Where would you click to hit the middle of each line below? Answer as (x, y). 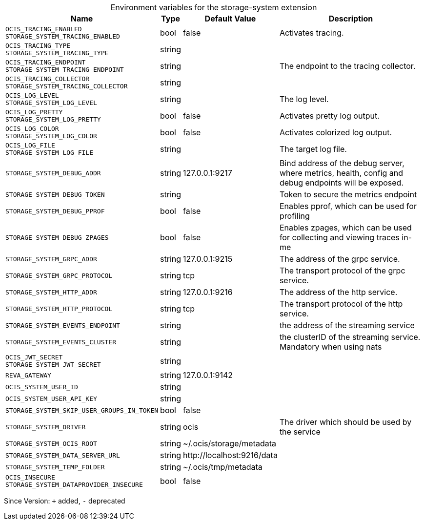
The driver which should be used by (345, 422)
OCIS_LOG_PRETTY (34, 112)
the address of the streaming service (347, 325)
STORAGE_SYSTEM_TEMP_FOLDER (55, 467)
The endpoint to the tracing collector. (347, 66)
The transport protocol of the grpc (342, 271)
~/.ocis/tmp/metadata (223, 467)
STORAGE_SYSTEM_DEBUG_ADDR (53, 173)
